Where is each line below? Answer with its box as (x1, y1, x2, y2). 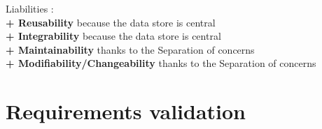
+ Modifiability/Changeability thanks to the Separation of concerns (6, 56, 316, 70)
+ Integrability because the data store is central (6, 29, 221, 43)
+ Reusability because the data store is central (6, 15, 216, 29)
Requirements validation (6, 97, 246, 126)
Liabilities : (6, 1, 54, 15)
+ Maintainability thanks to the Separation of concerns (6, 42, 255, 56)
